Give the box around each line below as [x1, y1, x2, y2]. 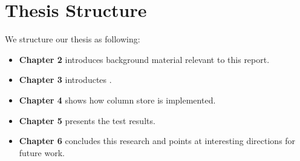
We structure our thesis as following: [5, 33, 140, 45]
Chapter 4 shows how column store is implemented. [19, 93, 216, 106]
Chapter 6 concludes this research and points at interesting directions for [19, 134, 296, 147]
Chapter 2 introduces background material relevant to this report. [19, 53, 270, 65]
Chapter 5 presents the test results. [19, 114, 155, 126]
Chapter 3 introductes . [19, 73, 112, 86]
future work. [19, 146, 65, 159]
